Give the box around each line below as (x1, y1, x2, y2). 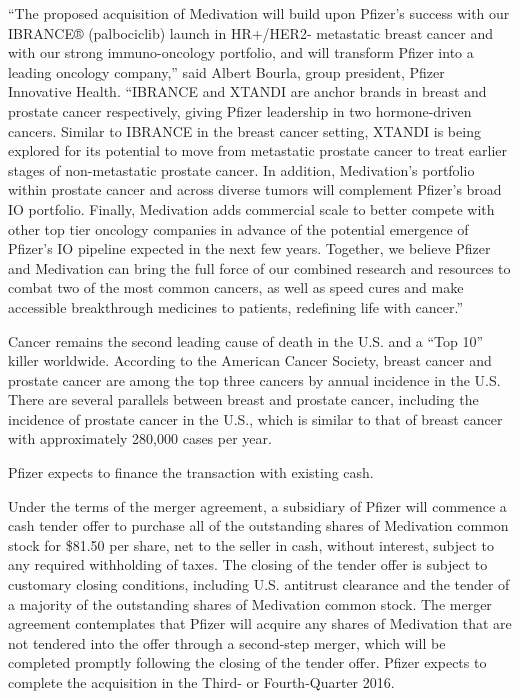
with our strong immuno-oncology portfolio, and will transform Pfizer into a (8, 42, 474, 63)
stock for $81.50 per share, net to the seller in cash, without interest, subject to (8, 534, 494, 555)
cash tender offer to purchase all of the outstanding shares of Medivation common (8, 515, 509, 536)
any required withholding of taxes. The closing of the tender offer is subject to (8, 554, 488, 575)
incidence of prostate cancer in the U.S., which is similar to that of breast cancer (8, 408, 503, 429)
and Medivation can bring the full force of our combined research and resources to (8, 257, 511, 278)
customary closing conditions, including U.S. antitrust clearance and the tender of (8, 574, 510, 595)
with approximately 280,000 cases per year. (8, 428, 272, 449)
